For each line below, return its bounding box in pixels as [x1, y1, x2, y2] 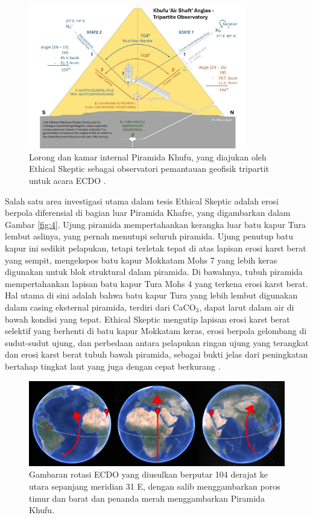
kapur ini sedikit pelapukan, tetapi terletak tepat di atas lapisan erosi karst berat [5, 242, 306, 254]
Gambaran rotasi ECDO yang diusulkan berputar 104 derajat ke [29, 468, 268, 481]
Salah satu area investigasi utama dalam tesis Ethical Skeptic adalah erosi [5, 194, 279, 207]
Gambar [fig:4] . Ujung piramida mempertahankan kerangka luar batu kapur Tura [5, 218, 306, 230]
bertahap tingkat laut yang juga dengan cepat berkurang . [5, 359, 221, 372]
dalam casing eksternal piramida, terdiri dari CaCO [5, 300, 196, 313]
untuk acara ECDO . [29, 174, 106, 187]
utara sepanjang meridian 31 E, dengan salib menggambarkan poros [29, 479, 280, 492]
